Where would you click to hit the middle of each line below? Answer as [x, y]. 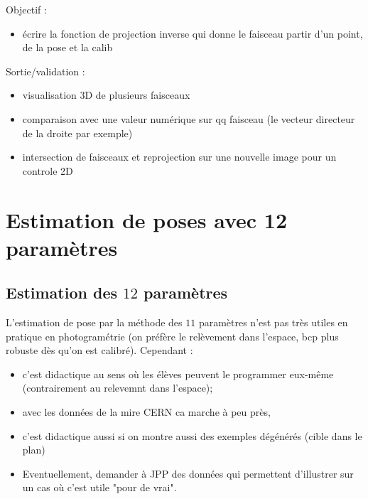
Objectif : [26, 9]
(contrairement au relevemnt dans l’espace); [118, 388]
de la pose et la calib [67, 47]
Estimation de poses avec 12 [146, 219]
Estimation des [61, 293]
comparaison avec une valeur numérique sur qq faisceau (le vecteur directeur [189, 118]
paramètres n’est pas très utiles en [273, 322]
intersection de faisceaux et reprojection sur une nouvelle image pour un [179, 157]
